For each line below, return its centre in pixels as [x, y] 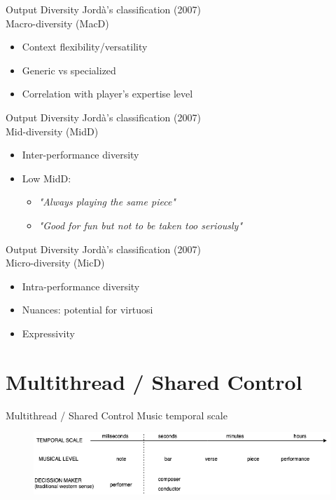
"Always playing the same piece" [107, 202]
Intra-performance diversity [81, 286]
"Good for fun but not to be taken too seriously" [141, 225]
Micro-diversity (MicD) [55, 263]
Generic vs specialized [69, 70]
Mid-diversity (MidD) [52, 131]
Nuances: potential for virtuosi [87, 310]
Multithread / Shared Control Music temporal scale [117, 415]
